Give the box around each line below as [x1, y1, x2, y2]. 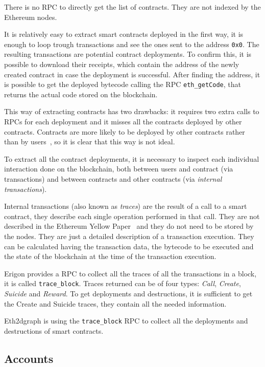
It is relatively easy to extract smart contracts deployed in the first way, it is [4, 29, 244, 39]
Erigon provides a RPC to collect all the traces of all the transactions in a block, [4, 268, 257, 278]
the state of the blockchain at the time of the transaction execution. [4, 251, 216, 262]
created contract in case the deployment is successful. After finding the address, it [4, 69, 260, 79]
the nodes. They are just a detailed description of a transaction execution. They [4, 231, 254, 241]
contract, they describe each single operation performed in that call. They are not [4, 210, 260, 221]
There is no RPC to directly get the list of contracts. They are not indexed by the [4, 2, 261, 12]
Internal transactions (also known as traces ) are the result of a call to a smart [4, 201, 247, 211]
